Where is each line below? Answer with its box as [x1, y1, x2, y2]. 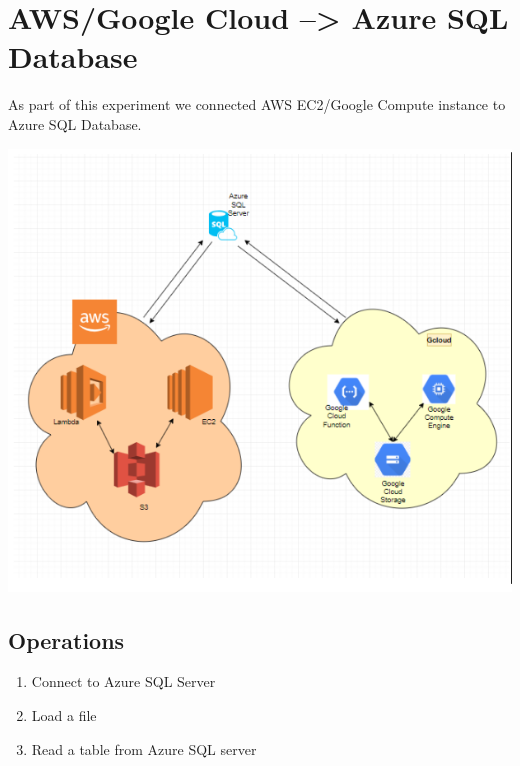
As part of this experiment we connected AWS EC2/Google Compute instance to [8, 94, 506, 115]
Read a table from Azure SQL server [31, 738, 257, 759]
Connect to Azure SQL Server [31, 671, 216, 692]
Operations [8, 624, 125, 655]
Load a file [31, 704, 97, 725]
